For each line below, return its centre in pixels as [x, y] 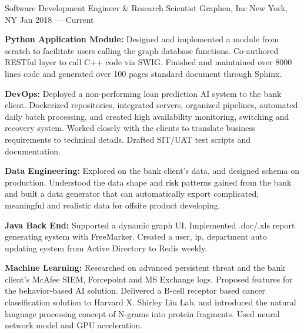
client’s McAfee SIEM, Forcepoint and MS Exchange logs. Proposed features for [149, 279]
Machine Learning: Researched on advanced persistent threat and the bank [145, 268]
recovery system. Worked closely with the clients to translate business [130, 128]
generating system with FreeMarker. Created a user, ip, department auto [136, 236]
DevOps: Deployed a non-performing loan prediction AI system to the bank [143, 93]
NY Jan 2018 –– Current [49, 19]
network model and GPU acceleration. [74, 325]
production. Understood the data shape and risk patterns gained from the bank [148, 182]
